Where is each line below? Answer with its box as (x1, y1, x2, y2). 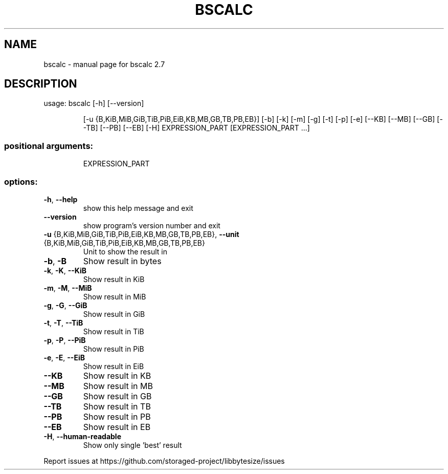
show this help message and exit (83, 203, 193, 212)
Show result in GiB (83, 309, 145, 318)
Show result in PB (83, 411, 151, 422)
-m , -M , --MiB (43, 283, 92, 292)
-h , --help (43, 195, 78, 204)
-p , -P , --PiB (43, 335, 86, 344)
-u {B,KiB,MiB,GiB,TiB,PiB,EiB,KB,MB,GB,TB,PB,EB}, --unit (43, 229, 239, 239)
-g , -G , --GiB (43, 300, 87, 310)
